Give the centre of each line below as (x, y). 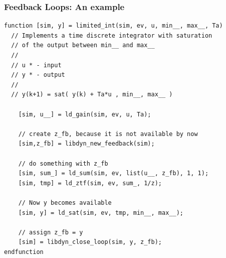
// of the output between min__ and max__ (83, 45)
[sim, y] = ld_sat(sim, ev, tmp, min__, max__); (101, 213)
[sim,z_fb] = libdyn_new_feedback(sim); (86, 144)
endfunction (24, 252)
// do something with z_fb (63, 163)
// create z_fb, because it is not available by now (108, 134)
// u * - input (36, 65)
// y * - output (38, 75)
